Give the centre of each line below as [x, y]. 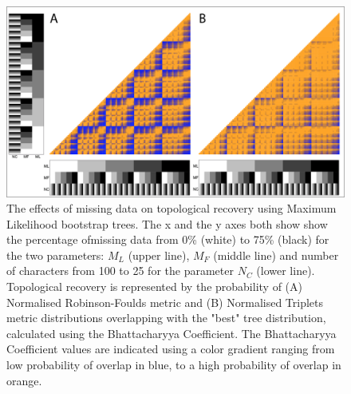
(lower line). [286, 271]
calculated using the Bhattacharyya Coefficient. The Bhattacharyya [172, 333]
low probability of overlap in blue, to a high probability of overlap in [174, 365]
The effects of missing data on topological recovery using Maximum [172, 208]
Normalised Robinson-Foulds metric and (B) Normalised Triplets [165, 302]
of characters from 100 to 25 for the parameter [120, 271]
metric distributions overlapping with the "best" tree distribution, [166, 318]
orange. [24, 380]
